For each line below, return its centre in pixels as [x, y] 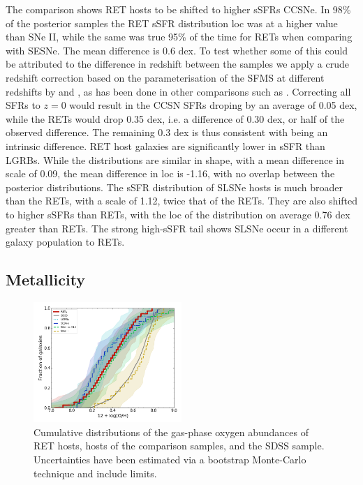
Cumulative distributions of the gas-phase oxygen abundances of [171, 432]
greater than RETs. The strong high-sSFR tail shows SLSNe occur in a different [177, 228]
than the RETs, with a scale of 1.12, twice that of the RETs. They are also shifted [181, 201]
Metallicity [46, 279]
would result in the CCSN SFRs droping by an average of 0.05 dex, [213, 105]
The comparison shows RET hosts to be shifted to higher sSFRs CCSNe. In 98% [178, 9]
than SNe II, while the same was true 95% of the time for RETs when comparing [179, 37]
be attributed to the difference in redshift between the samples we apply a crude [177, 64]
